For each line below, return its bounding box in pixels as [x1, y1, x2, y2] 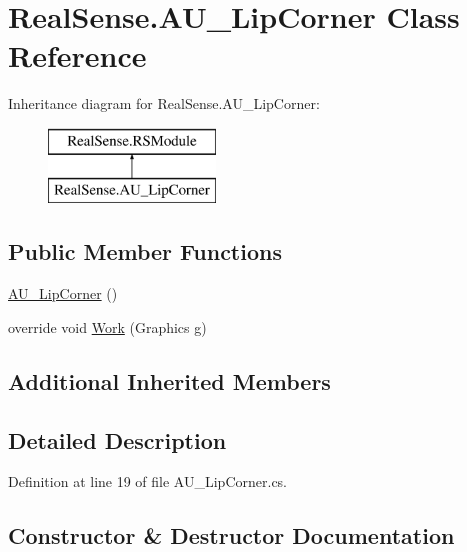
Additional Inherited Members [8, 365, 331, 396]
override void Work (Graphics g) [8, 316, 207, 337]
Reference [8, 35, 147, 76]
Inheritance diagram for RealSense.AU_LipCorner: [8, 93, 320, 114]
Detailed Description [8, 424, 227, 455]
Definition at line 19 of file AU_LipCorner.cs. [8, 471, 288, 492]
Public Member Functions [8, 236, 282, 267]
